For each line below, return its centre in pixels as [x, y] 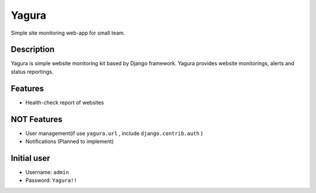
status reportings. [32, 72]
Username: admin [47, 172]
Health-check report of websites [65, 102]
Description [33, 50]
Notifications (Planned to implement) [70, 141]
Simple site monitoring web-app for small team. [68, 33]
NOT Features [37, 119]
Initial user [30, 158]
